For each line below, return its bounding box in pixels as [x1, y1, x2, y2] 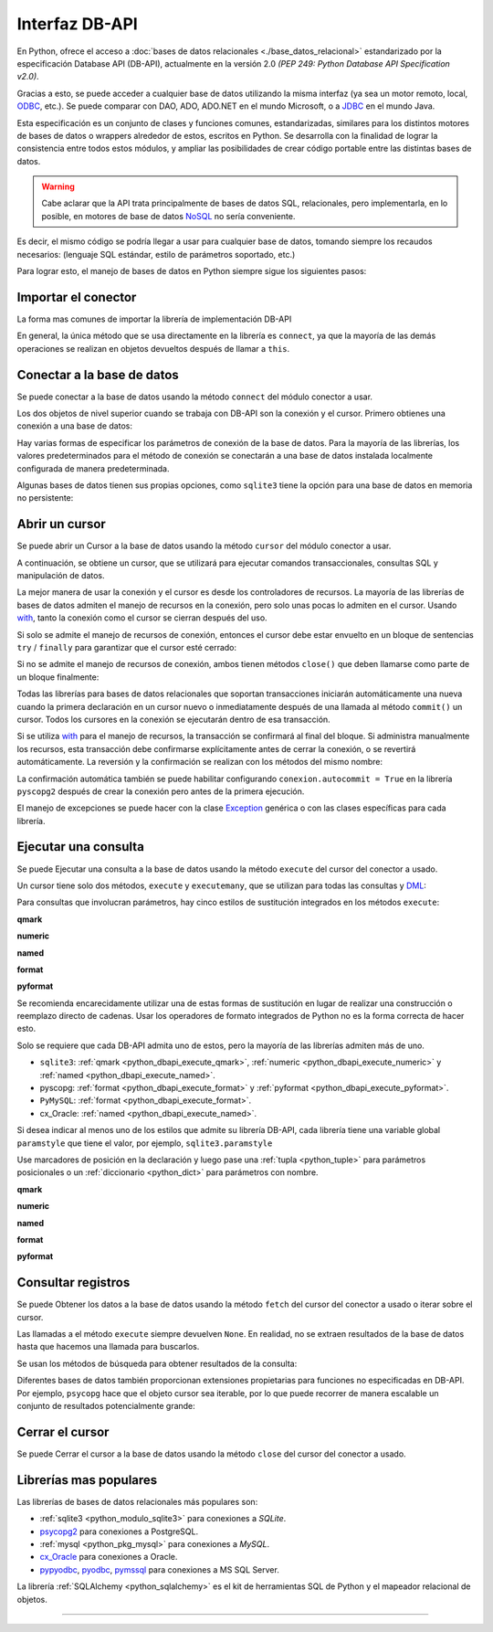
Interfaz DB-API [16, 14, 139, 34]
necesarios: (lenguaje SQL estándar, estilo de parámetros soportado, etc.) [16, 249, 296, 260]
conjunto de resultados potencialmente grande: [16, 1400, 195, 1411]
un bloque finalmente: [16, 672, 100, 683]
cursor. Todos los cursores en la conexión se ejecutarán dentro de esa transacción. [16, 714, 330, 725]
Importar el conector [16, 289, 137, 305]
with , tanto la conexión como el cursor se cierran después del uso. [16, 612, 268, 623]
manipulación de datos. [16, 570, 105, 581]
